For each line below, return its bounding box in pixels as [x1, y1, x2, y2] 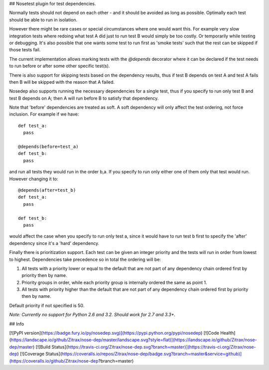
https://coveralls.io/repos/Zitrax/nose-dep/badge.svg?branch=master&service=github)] [61, 351, 242, 357]
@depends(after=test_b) [18, 187, 76, 193]
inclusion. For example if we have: [9, 111, 79, 117]
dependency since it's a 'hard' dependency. [9, 240, 100, 246]
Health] [220, 330, 236, 336]
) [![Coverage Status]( [17, 351, 62, 357]
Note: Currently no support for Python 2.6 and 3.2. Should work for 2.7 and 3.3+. [9, 312, 176, 318]
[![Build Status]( [35, 344, 68, 350]
